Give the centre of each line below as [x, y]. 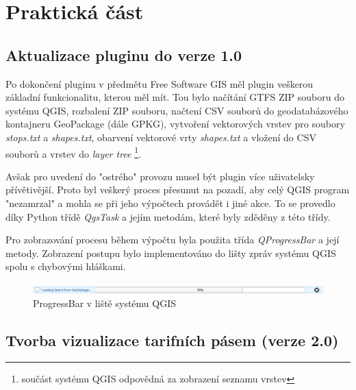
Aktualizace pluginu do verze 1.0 [124, 54]
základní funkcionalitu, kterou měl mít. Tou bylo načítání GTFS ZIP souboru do [175, 97]
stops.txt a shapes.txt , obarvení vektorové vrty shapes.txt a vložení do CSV [161, 137]
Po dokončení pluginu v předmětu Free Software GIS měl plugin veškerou [160, 83]
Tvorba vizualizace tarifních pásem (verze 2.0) [172, 340]
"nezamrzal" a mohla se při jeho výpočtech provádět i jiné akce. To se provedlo [170, 203]
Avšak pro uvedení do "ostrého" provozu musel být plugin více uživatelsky [160, 176]
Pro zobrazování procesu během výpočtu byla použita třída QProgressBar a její [173, 240]
